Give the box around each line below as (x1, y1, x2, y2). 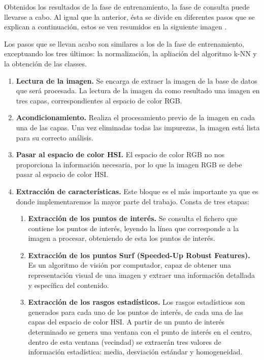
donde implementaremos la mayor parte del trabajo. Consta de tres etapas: (16, 196, 250, 206)
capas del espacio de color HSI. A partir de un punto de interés (28, 316, 225, 327)
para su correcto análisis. (16, 132, 93, 142)
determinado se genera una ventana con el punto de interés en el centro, (28, 327, 252, 337)
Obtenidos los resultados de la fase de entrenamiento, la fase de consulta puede (4, 2, 250, 12)
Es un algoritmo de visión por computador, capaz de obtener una (28, 260, 232, 270)
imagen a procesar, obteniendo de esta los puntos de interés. (28, 233, 215, 243)
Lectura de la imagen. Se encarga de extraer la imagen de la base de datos (16, 75, 257, 86)
